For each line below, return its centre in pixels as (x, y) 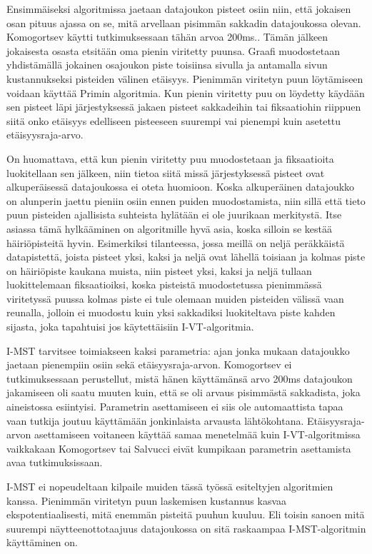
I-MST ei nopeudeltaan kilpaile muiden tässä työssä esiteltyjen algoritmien (170, 486)
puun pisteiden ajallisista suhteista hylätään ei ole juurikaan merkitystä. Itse (174, 215)
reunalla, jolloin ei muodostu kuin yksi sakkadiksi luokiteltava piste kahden (171, 312)
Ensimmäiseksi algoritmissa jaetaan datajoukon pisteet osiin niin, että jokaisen (179, 9)
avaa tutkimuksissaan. (55, 462)
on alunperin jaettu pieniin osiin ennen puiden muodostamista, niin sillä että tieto (186, 200)
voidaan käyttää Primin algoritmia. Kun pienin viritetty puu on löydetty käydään (186, 92)
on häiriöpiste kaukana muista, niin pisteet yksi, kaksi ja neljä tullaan (159, 270)
